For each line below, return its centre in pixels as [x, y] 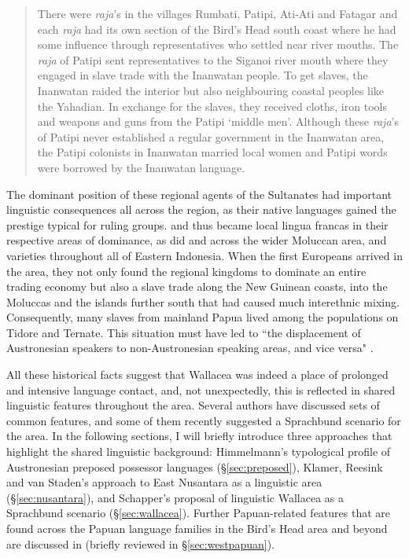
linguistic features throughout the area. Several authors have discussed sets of [193, 405]
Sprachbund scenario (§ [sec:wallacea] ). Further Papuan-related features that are [199, 513]
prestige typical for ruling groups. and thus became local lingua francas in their [197, 224]
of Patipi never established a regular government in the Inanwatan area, [211, 136]
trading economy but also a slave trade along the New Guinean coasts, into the [197, 286]
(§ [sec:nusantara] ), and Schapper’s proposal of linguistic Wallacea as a [175, 497]
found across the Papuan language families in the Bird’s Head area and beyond [197, 528]
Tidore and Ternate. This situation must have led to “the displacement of [184, 332]
